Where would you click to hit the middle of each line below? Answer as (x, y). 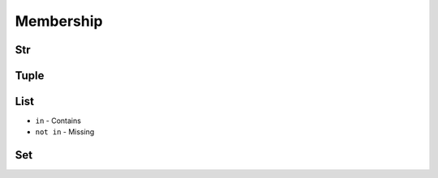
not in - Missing (65, 132)
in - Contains (58, 121)
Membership (59, 21)
